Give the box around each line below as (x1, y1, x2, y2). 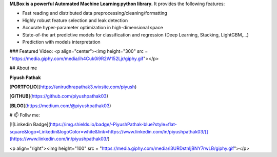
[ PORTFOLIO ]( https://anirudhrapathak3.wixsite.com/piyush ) (9, 84, 137, 90)
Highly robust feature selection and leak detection (22, 17, 128, 23)
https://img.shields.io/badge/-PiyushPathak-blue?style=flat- (49, 121, 177, 128)
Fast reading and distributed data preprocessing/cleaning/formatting (22, 10, 168, 16)
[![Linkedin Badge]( (9, 121, 50, 128)
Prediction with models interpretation (22, 38, 101, 45)
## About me (9, 65, 37, 71)
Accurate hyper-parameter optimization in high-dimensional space (22, 25, 164, 31)
